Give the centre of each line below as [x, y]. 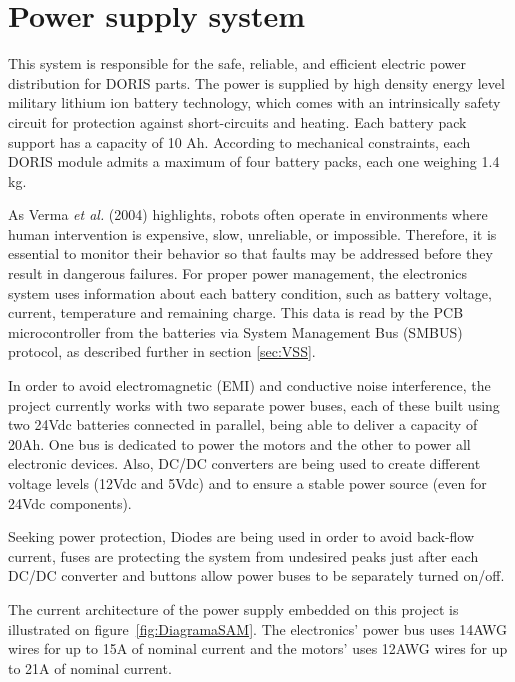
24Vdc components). [70, 502]
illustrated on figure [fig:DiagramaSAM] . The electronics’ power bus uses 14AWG [258, 628]
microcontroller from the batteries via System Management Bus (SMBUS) [235, 331]
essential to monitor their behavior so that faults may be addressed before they [250, 253]
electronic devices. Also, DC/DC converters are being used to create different [244, 463]
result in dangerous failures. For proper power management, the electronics [237, 273]
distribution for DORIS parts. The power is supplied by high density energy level [256, 82]
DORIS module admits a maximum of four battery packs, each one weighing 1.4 [254, 161]
